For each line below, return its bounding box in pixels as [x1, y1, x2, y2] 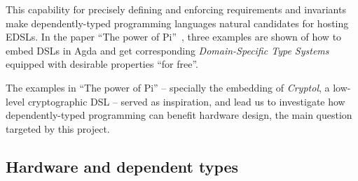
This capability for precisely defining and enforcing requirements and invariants [6, 2, 346, 16]
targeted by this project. [6, 121, 110, 136]
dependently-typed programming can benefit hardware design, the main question [6, 108, 352, 122]
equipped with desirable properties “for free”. [6, 57, 198, 71]
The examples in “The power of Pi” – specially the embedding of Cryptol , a [6, 80, 330, 94]
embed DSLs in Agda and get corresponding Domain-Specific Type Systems [6, 43, 329, 57]
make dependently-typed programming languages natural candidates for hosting [6, 15, 349, 30]
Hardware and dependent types [6, 155, 239, 177]
